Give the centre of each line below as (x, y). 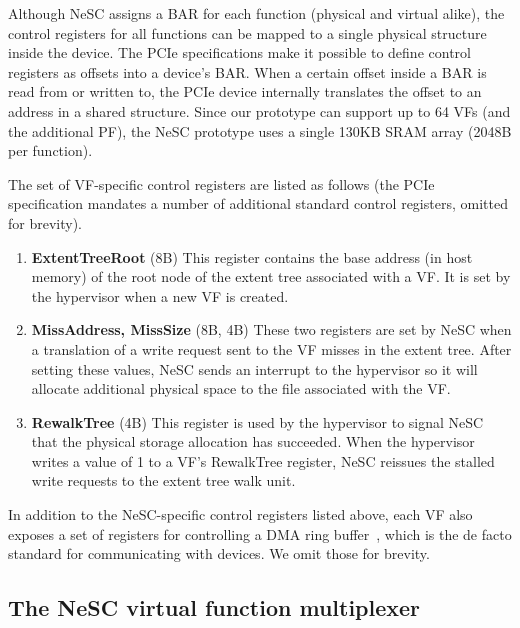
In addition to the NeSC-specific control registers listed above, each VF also (240, 514)
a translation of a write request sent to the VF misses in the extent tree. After (271, 348)
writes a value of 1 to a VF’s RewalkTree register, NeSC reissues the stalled (263, 460)
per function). (50, 150)
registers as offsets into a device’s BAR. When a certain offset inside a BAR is (247, 71)
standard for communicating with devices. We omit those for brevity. (219, 553)
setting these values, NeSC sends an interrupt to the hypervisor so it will (254, 368)
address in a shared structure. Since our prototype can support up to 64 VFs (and (259, 110)
